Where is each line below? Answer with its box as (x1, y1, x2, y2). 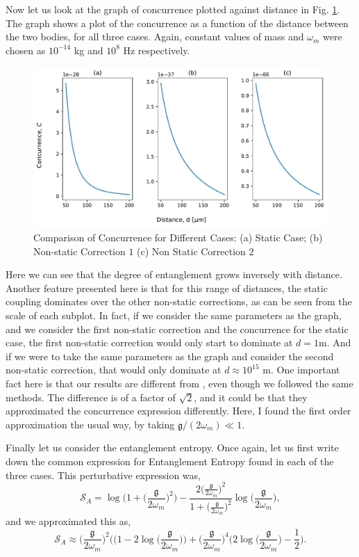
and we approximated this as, (6, 514, 131, 528)
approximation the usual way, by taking (6, 417, 175, 431)
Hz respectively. (123, 42, 190, 57)
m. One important (262, 362, 340, 377)
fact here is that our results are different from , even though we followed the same (6, 376, 353, 390)
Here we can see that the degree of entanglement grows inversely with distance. (6, 267, 342, 282)
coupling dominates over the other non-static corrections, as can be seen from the (6, 294, 352, 309)
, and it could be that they (194, 389, 308, 404)
